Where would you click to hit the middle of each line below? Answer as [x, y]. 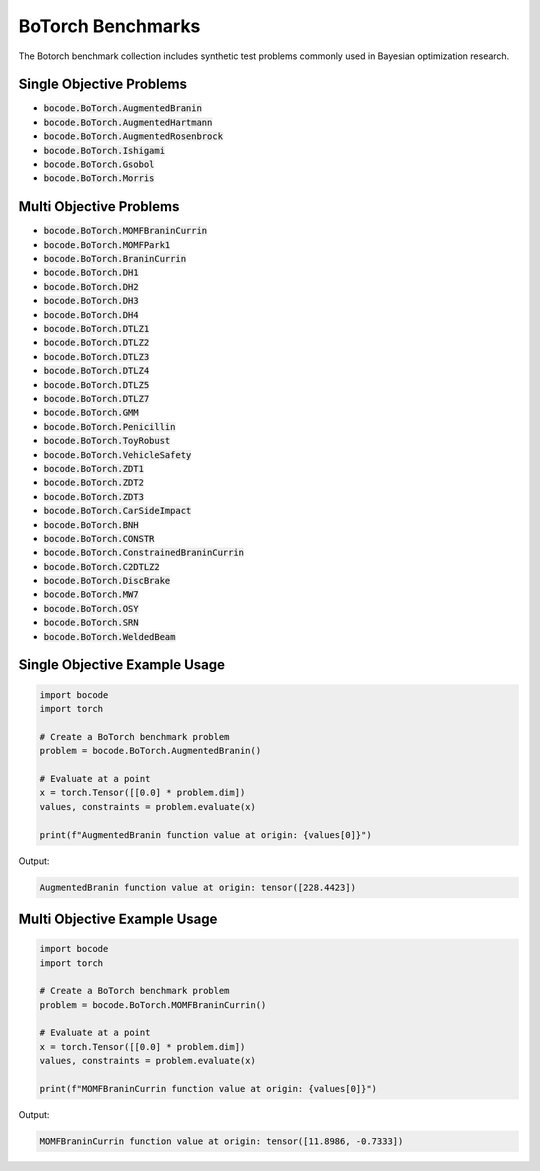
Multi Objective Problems [99, 206]
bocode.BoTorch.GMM [91, 413]
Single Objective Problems [102, 84]
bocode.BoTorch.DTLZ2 [96, 343]
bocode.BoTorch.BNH [91, 524]
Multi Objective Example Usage [118, 918]
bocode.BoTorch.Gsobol [99, 164]
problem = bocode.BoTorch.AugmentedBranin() [150, 751]
